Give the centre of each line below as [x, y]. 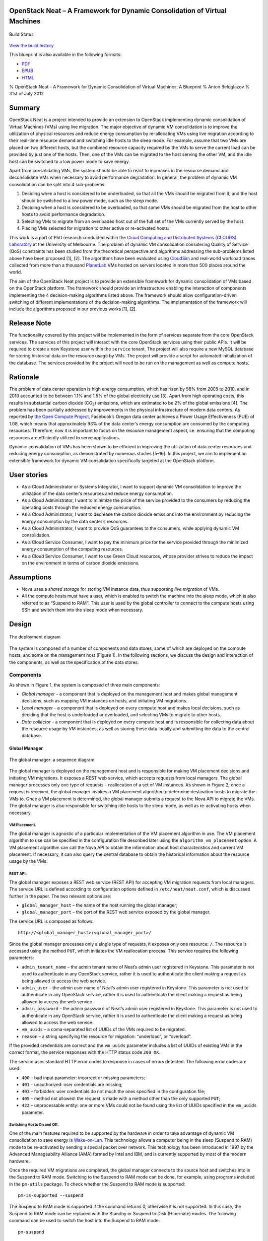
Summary [25, 108]
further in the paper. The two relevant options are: [60, 896]
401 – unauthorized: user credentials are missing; [72, 1085]
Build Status [22, 34]
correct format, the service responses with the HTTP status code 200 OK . [85, 1052]
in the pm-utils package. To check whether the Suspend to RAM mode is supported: [97, 1184]
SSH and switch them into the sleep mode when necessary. [82, 610]
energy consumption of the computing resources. [72, 549]
